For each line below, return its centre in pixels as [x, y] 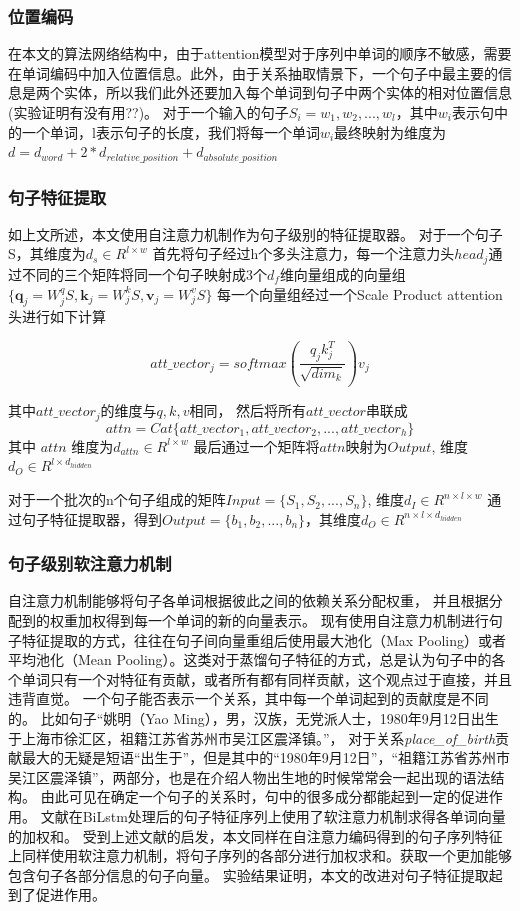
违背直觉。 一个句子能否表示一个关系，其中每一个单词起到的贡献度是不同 [248, 698]
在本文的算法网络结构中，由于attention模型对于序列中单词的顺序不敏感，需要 [260, 53]
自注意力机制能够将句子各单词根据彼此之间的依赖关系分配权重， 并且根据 [248, 600]
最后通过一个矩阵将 [256, 445]
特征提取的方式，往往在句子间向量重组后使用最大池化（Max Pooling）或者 [263, 639]
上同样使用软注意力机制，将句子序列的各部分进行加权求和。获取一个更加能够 [260, 855]
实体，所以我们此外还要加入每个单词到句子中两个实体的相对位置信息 [287, 92]
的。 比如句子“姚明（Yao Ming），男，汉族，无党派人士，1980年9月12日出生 [253, 718]
